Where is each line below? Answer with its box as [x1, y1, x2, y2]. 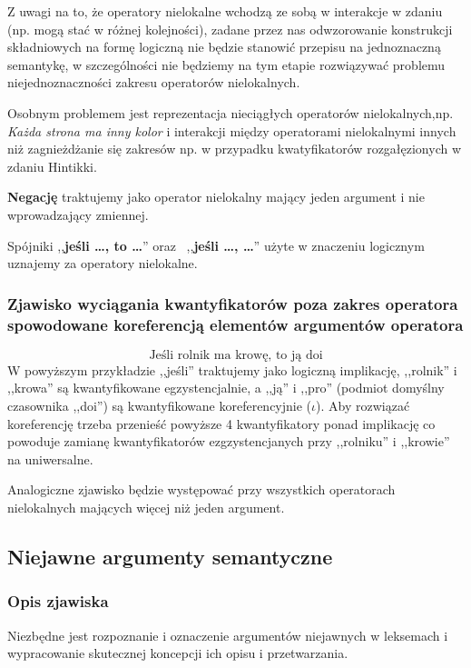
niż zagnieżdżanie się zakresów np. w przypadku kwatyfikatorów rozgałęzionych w [7, 139, 462, 158]
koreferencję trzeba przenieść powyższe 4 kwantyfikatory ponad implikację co [7, 414, 436, 433]
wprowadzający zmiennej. [7, 204, 149, 224]
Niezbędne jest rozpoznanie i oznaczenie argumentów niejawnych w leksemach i [7, 625, 448, 644]
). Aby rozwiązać [316, 396, 410, 415]
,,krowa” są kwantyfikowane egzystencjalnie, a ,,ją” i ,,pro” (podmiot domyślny [7, 378, 445, 397]
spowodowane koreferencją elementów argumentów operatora [7, 313, 464, 335]
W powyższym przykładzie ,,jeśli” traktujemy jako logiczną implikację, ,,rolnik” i [7, 360, 457, 379]
